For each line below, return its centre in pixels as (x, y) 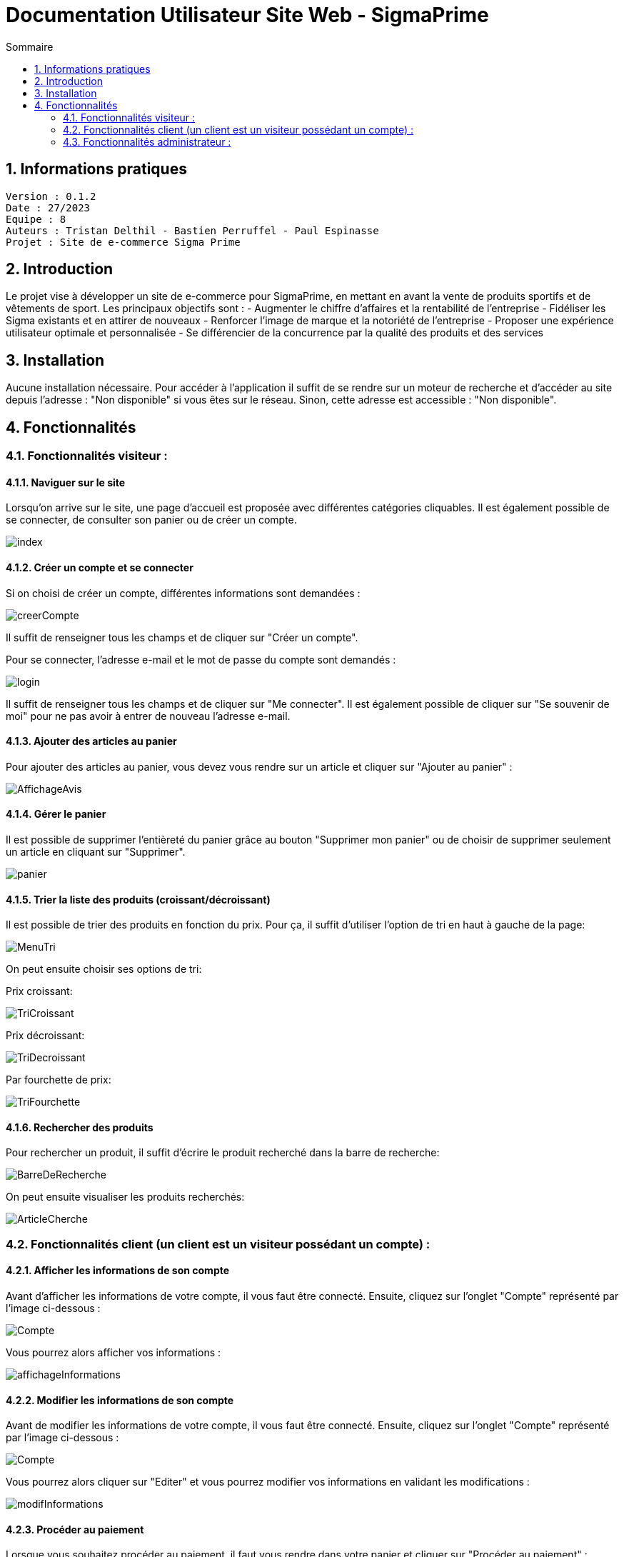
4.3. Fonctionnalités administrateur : (147, 141)
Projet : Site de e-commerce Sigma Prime (123, 242)
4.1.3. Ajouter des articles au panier (91, 741)
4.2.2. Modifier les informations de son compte (120, 1400)
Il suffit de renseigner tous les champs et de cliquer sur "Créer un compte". (182, 637)
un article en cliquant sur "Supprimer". (96, 852)
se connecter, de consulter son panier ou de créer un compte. (151, 520)
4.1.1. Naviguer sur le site (66, 482)
